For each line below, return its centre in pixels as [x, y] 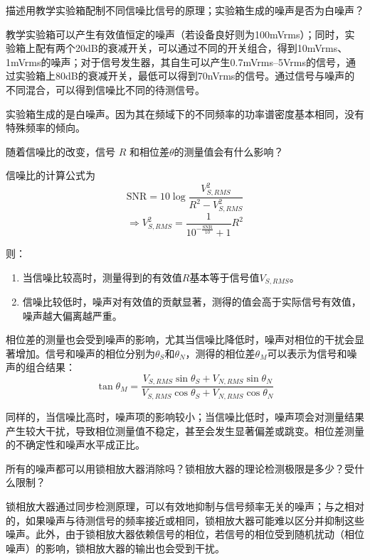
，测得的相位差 [220, 353]
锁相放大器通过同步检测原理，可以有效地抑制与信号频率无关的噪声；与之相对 [185, 506]
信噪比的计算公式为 [51, 175]
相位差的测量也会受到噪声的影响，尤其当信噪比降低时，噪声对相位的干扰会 [180, 339]
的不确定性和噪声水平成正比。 [75, 445]
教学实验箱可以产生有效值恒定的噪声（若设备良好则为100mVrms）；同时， [175, 34]
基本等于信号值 [224, 277]
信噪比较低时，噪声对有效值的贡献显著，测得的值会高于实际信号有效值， [192, 302]
